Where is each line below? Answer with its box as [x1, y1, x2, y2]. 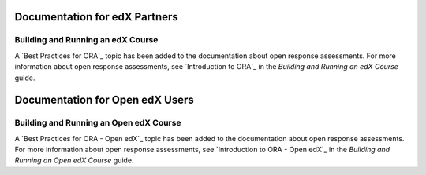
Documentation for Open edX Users [14, 93, 194, 107]
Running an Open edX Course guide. [14, 155, 134, 165]
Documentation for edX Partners [14, 10, 179, 24]
